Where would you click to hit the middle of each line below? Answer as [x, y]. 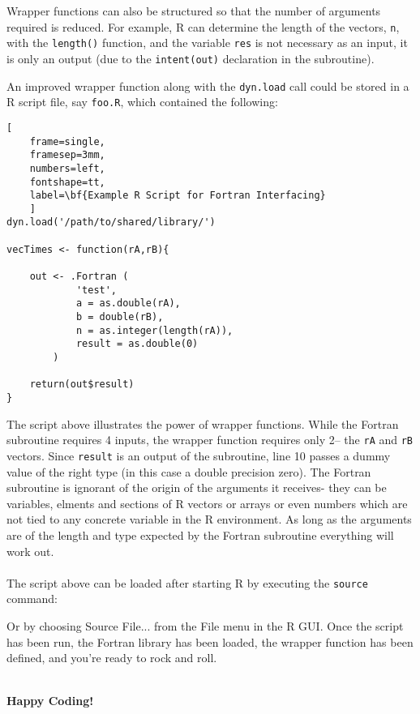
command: [32, 599]
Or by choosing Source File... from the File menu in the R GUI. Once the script [205, 625]
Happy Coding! [50, 701]
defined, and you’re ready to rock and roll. [112, 658]
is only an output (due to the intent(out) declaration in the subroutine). [191, 58]
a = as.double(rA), [128, 304]
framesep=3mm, [67, 155]
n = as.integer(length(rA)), [154, 330]
